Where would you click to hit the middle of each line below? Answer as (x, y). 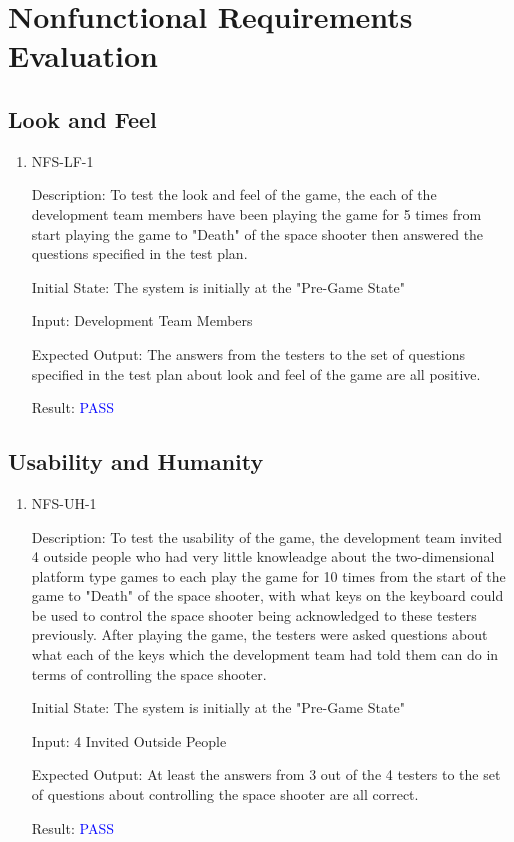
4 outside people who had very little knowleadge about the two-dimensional (263, 556)
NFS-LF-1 (62, 160)
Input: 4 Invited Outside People (129, 740)
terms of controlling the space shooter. (149, 673)
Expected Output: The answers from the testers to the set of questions (248, 353)
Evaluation (83, 55)
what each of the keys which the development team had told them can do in (265, 654)
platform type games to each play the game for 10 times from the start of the (268, 575)
